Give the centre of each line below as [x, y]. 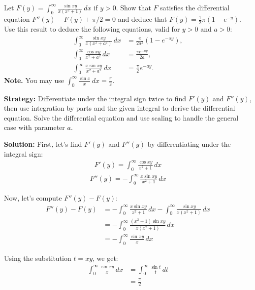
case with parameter [34, 127]
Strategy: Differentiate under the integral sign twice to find [95, 98]
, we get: [105, 258]
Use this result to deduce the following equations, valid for [92, 29]
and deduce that [143, 19]
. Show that [133, 7]
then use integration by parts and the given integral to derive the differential [120, 108]
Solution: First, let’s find [43, 144]
